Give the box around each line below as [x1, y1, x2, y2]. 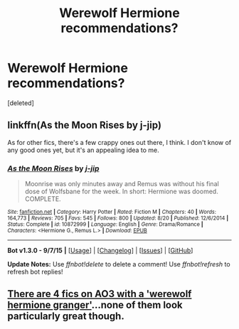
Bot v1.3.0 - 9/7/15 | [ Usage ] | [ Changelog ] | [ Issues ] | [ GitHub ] [7, 247, 193, 255]
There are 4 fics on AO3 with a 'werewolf [7, 288, 192, 300]
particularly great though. [7, 311, 124, 323]
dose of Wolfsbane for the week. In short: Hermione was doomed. [24, 187, 218, 196]
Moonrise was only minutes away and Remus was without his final [24, 180, 219, 188]
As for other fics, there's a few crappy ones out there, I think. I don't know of [7, 138, 232, 146]
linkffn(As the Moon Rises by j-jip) [7, 119, 162, 131]
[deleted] [7, 98, 34, 107]
